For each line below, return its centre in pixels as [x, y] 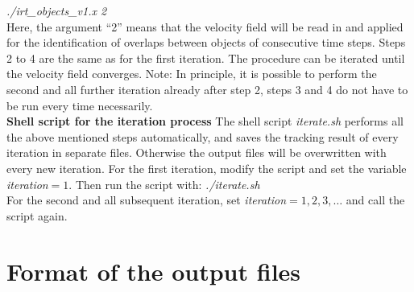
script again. [37, 215]
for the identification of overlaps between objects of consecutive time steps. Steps [206, 42]
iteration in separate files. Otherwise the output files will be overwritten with [197, 152]
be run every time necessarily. [80, 105]
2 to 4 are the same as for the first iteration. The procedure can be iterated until [206, 58]
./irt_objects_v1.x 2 [57, 10]
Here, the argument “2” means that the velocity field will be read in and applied [205, 26]
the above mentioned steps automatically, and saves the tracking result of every [203, 136]
